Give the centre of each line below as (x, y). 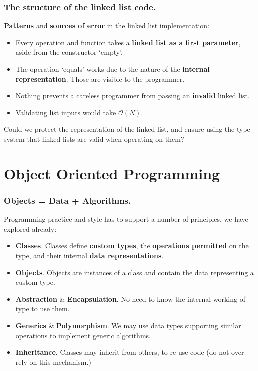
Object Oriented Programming (112, 173)
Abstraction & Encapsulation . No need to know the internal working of (130, 299)
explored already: (30, 229)
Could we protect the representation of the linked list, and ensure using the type (127, 129)
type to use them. (43, 309)
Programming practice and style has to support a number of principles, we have (126, 219)
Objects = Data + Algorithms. (68, 200)
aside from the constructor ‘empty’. (69, 52)
